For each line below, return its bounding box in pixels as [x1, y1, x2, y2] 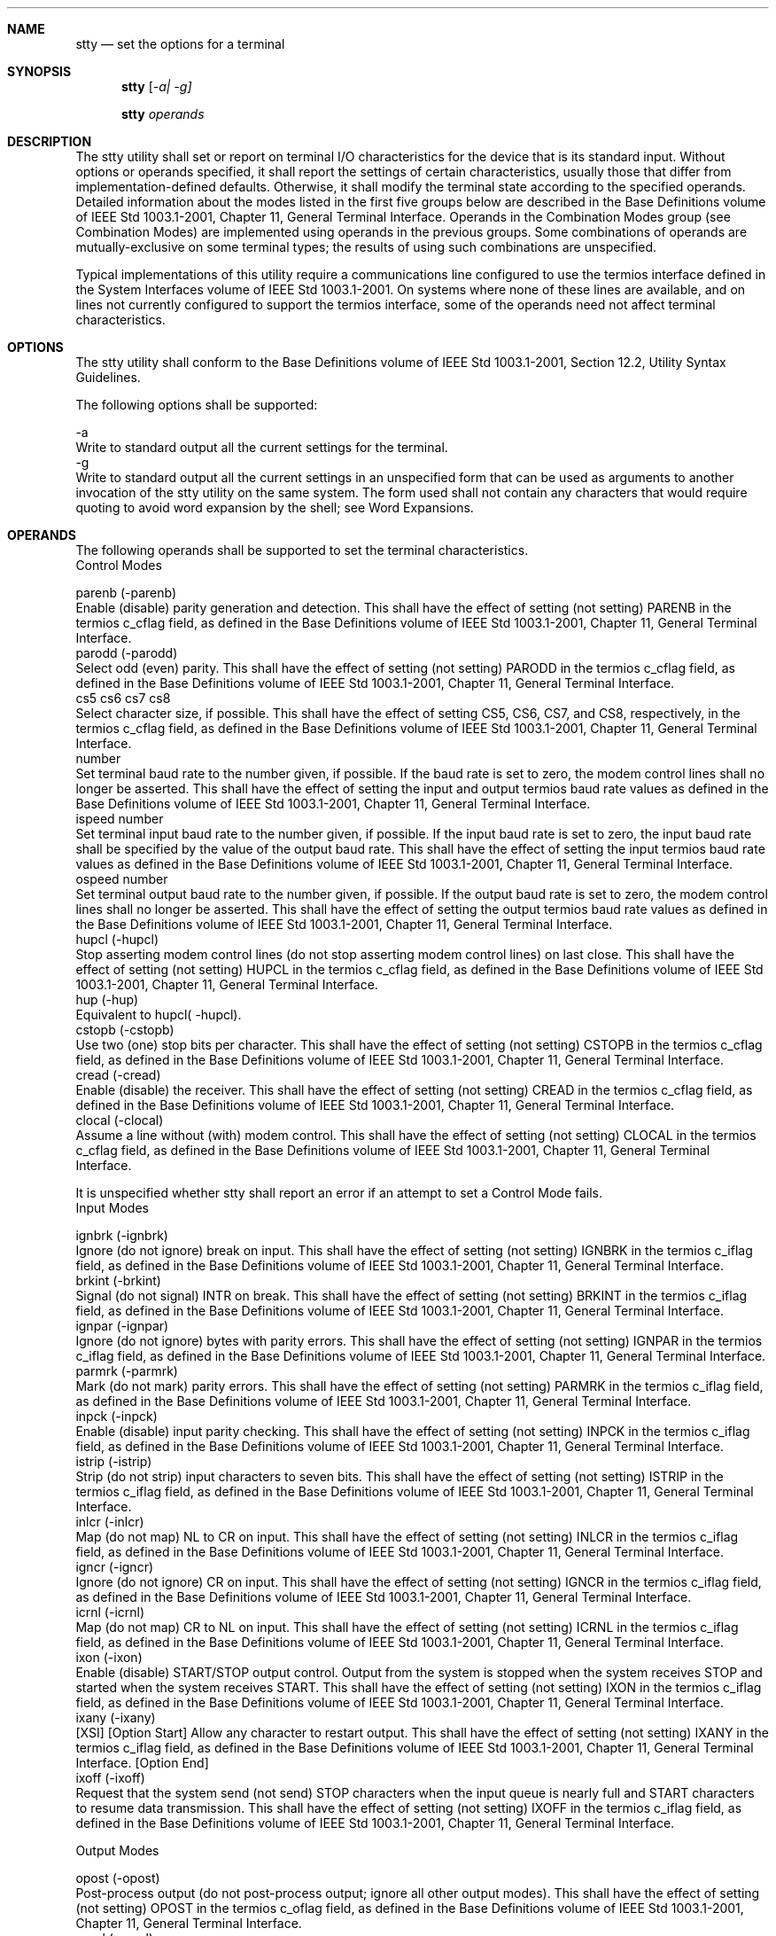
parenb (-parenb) [75, 585, 177, 600]
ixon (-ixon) [75, 1650, 143, 1665]
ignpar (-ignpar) [75, 1318, 169, 1333]
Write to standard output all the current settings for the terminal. [75, 440, 448, 455]
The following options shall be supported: [75, 397, 318, 412]
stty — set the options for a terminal [75, 36, 285, 51]
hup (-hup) [75, 992, 139, 1007]
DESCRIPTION [7, 134, 92, 149]
